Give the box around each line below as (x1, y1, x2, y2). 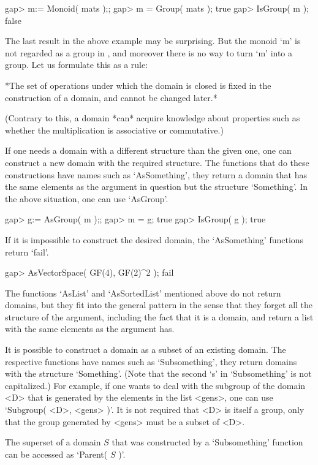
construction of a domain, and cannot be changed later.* (5, 91, 218, 104)
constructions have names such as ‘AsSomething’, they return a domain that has (5, 168, 307, 181)
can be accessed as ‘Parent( (5, 447, 108, 460)
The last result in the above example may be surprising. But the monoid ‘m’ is (5, 34, 301, 47)
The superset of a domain (5, 436, 101, 448)
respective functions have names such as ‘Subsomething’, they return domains (5, 355, 297, 368)
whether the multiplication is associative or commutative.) (5, 123, 224, 136)
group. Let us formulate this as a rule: (5, 58, 148, 71)
